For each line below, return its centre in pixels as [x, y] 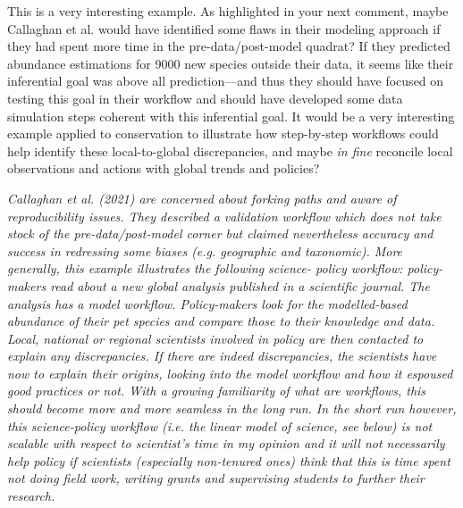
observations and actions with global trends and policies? [164, 168]
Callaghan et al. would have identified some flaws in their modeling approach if [224, 28]
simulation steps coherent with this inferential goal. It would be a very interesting [231, 116]
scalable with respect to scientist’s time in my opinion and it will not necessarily [226, 443]
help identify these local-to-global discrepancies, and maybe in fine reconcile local [230, 150]
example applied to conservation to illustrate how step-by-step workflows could [223, 133]
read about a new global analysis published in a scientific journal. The [240, 285]
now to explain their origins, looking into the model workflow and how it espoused [230, 373]
